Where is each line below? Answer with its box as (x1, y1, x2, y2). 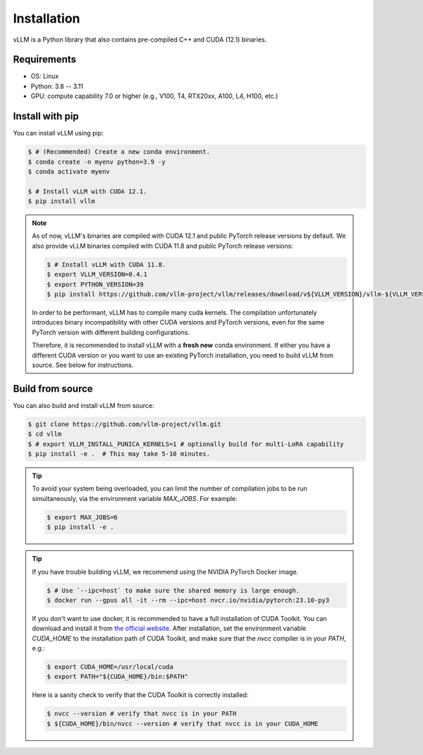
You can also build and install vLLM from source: (13, 401, 154, 409)
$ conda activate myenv (27, 167, 111, 176)
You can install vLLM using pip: (13, 129, 104, 138)
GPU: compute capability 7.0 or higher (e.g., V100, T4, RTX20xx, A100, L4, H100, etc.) (30, 92, 278, 100)
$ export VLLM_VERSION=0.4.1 (47, 270, 148, 279)
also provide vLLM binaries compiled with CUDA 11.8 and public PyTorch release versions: (32, 241, 294, 250)
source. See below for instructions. (32, 361, 134, 369)
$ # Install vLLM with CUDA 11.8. (47, 260, 166, 268)
